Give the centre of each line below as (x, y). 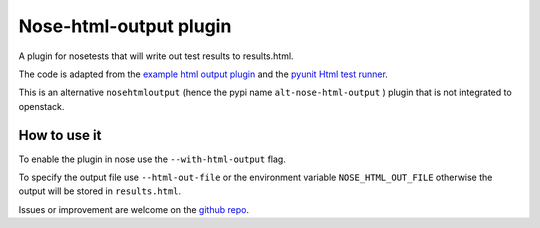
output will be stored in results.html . (100, 191)
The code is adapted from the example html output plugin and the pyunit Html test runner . (203, 74)
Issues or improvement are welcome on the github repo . (134, 209)
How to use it (60, 135)
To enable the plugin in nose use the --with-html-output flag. (152, 159)
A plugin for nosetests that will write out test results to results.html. (156, 56)
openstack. (41, 106)
